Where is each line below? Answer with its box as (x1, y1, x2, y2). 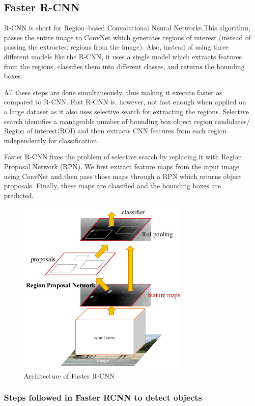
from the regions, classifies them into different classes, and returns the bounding (4, 61, 245, 71)
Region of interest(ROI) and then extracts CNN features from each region (4, 126, 227, 136)
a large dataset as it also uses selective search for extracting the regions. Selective (4, 106, 249, 116)
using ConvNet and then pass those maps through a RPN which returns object (4, 171, 242, 181)
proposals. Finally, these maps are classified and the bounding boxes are (4, 180, 221, 191)
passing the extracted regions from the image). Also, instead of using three (4, 42, 229, 52)
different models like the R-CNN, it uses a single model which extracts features (4, 51, 242, 61)
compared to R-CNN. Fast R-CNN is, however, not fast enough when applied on (4, 97, 246, 107)
